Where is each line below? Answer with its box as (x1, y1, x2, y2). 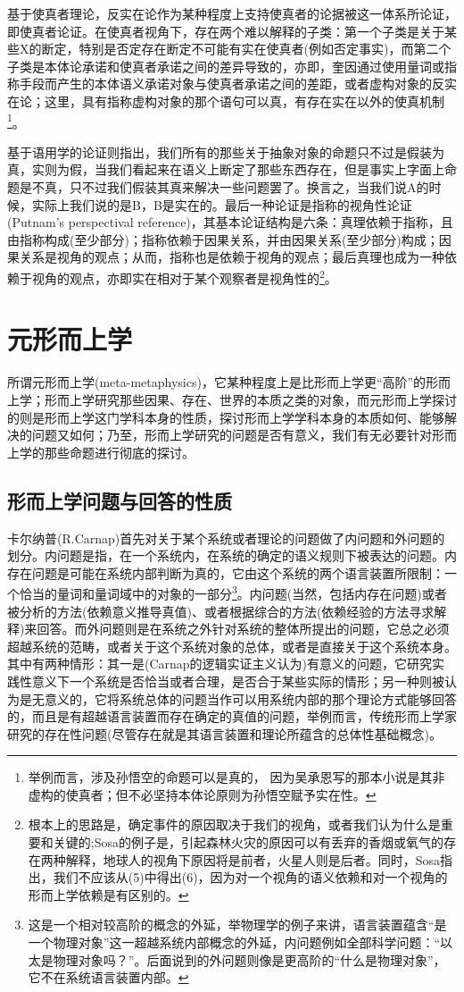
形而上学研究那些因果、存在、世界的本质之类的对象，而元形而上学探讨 (44, 390, 457, 408)
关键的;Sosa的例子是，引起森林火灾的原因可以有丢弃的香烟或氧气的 (53, 833, 443, 852)
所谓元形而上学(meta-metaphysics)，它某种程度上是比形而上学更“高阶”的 (7, 373, 427, 391)
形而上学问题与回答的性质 (7, 486, 232, 514)
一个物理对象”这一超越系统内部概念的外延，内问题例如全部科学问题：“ (28, 933, 441, 952)
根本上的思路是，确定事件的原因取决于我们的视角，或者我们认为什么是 (28, 815, 441, 834)
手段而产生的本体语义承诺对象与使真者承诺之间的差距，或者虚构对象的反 (19, 74, 444, 93)
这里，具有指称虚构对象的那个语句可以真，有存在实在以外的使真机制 (44, 91, 444, 110)
